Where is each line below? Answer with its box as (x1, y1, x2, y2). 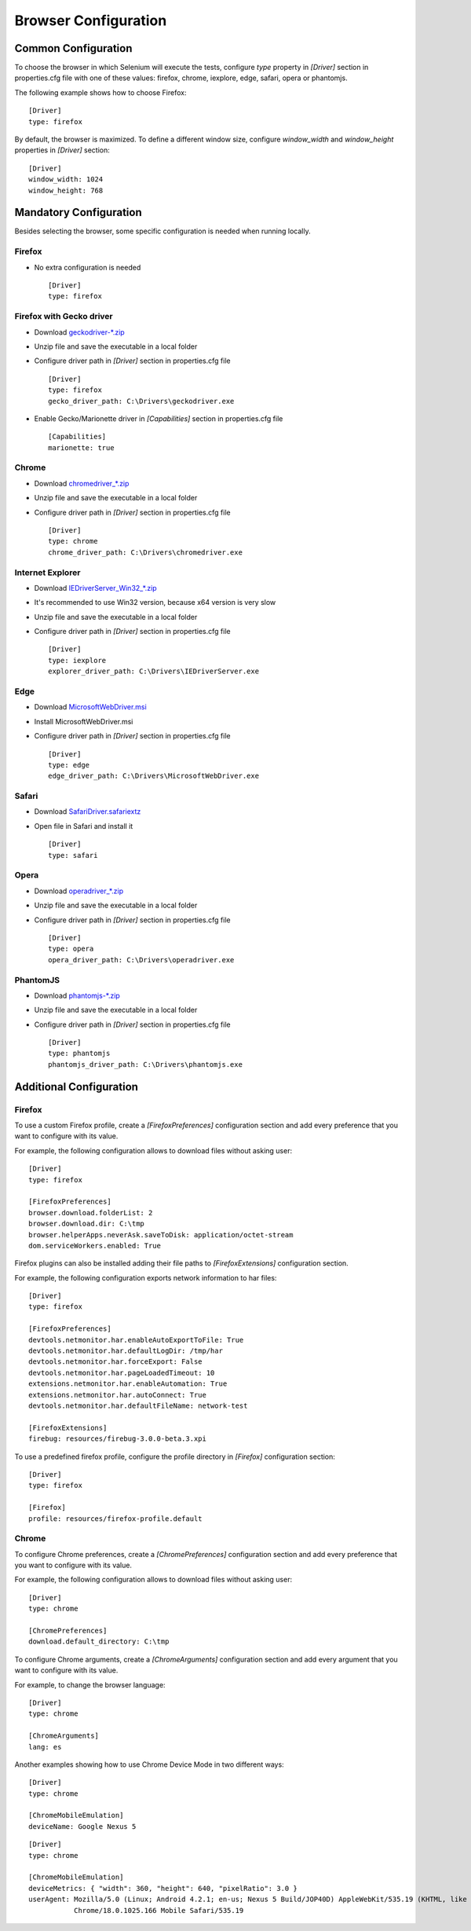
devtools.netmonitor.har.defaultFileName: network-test (28, 1401, 248, 1410)
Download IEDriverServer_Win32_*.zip (34, 583, 157, 592)
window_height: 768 (28, 185, 104, 195)
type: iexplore (48, 656, 107, 665)
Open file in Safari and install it (34, 821, 133, 830)
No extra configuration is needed (34, 262, 141, 272)
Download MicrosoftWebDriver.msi (34, 702, 147, 712)
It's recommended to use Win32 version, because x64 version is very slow (34, 598, 276, 607)
